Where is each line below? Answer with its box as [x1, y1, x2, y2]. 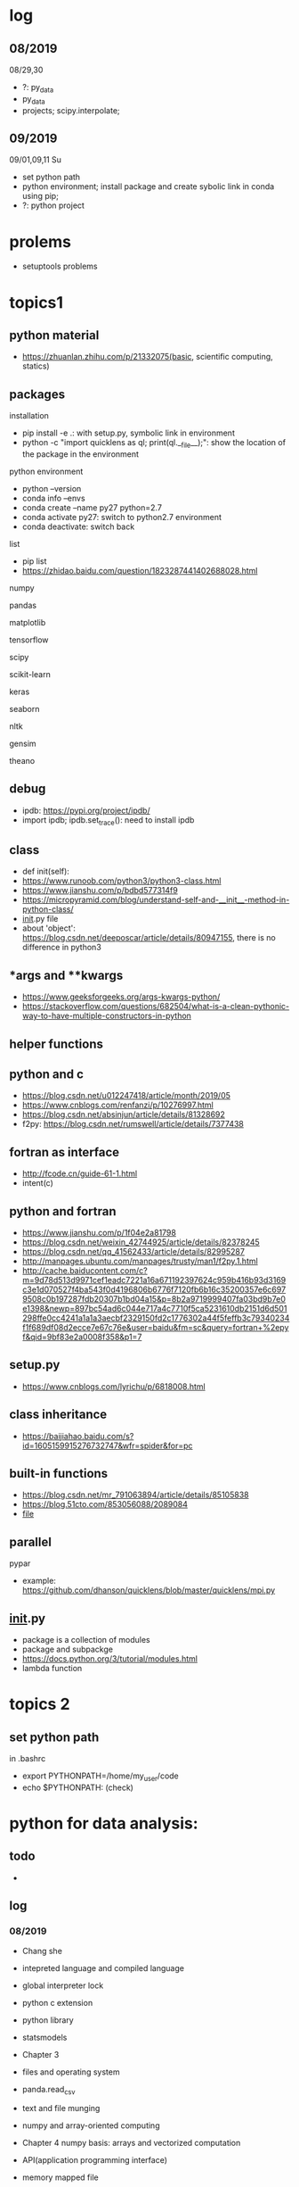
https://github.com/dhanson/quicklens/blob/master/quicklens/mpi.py [21, 1585, 276, 1595]
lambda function [21, 1663, 83, 1674]
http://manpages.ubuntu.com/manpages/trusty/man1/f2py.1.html [21, 1255, 258, 1267]
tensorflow [9, 634, 49, 645]
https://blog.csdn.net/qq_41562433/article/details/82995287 [21, 1247, 245, 1257]
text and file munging [21, 2103, 101, 2114]
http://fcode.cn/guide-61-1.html [21, 1168, 138, 1179]
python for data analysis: [9, 1813, 198, 1834]
